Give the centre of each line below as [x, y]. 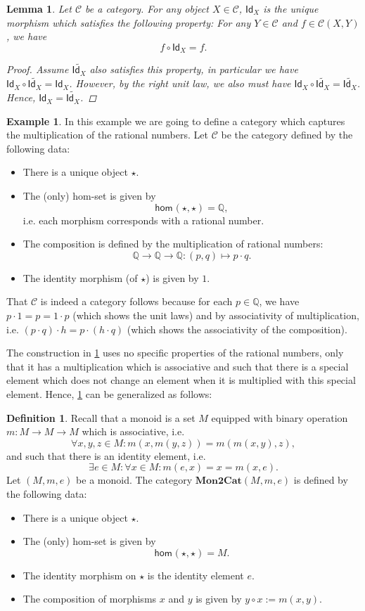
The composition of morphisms [90, 599]
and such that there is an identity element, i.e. [106, 455]
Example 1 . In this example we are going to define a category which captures [176, 121]
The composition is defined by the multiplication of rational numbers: [173, 244]
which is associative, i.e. [133, 431]
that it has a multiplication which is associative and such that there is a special [178, 366]
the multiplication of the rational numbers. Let [107, 135]
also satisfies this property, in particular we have [194, 69]
